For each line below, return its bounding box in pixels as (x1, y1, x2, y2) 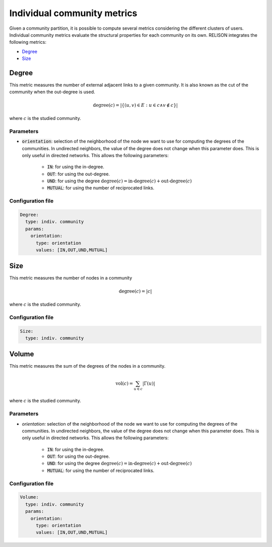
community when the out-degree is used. (9, 89, 95, 95)
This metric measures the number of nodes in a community (9, 275, 132, 281)
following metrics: (9, 39, 46, 45)
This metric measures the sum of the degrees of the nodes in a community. (9, 363, 166, 369)
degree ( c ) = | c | (118, 288, 152, 294)
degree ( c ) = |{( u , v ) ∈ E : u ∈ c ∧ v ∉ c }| (93, 102, 178, 108)
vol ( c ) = (115, 380, 133, 386)
